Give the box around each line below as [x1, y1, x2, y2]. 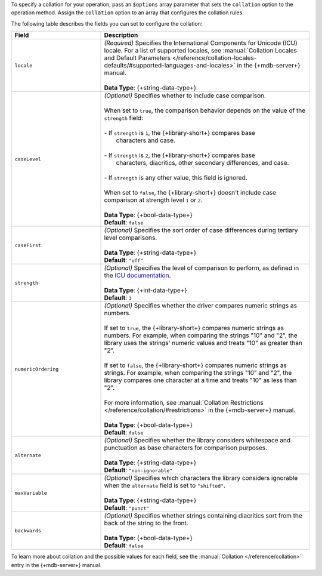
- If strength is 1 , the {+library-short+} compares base [104, 129, 256, 137]
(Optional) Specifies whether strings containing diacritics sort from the [104, 512, 302, 520]
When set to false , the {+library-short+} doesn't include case [104, 189, 277, 197]
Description [104, 31, 138, 39]
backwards [14, 527, 42, 534]
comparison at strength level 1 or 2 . [104, 196, 203, 204]
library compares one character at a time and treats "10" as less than [104, 376, 298, 384]
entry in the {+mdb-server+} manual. [11, 561, 102, 568]
